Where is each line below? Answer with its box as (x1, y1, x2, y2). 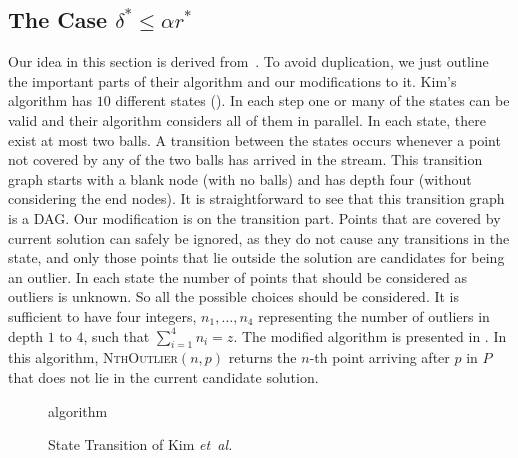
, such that (83, 325, 150, 346)
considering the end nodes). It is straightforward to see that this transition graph (8, 188, 505, 209)
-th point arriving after (309, 347, 450, 368)
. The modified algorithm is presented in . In (233, 325, 507, 346)
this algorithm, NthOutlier (8, 347, 178, 368)
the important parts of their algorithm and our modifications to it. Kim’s (8, 70, 457, 91)
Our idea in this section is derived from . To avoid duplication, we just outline (8, 51, 489, 72)
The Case (8, 4, 108, 35)
